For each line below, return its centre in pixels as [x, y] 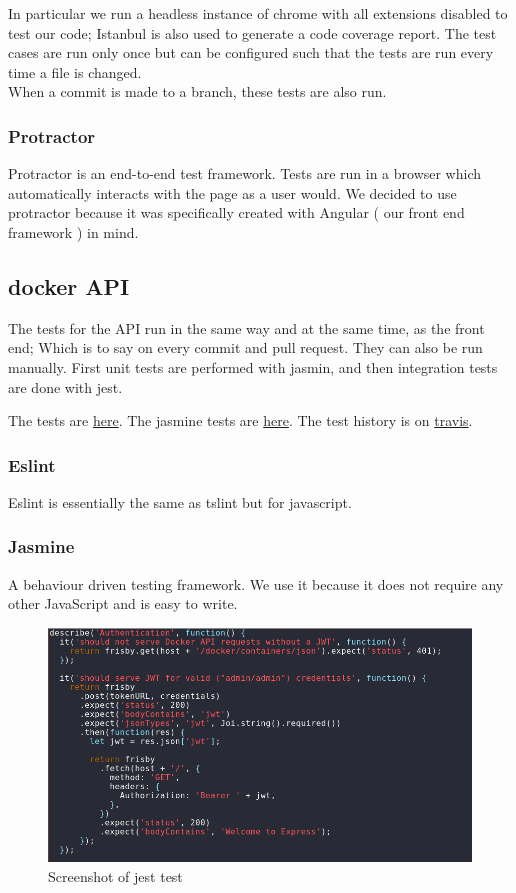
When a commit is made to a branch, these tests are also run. [197, 91]
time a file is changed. [75, 71]
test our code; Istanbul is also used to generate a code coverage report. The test [252, 32]
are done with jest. [65, 386]
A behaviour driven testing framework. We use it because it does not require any [256, 583]
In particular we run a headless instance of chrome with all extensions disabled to [258, 13]
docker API [69, 285]
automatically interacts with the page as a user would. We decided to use [232, 192]
